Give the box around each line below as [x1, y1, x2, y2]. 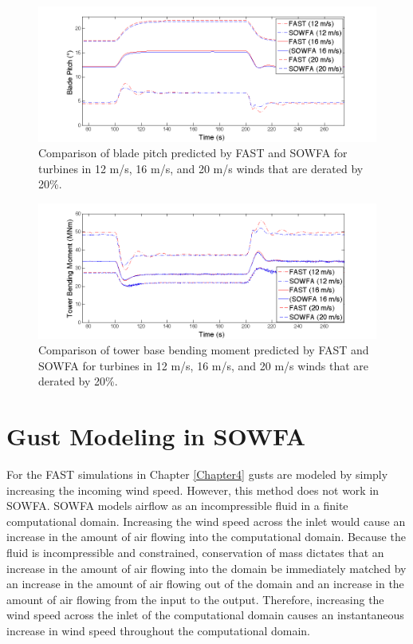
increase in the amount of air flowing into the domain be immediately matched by [6, 559, 407, 576]
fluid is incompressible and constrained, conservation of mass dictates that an [6, 544, 384, 561]
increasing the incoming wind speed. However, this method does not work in [6, 481, 380, 498]
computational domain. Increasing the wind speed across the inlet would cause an [6, 512, 406, 529]
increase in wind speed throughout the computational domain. [6, 622, 310, 638]
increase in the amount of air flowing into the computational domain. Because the [6, 528, 406, 545]
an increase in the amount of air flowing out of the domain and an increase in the [6, 575, 404, 592]
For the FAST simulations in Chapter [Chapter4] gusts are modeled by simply [6, 466, 388, 483]
